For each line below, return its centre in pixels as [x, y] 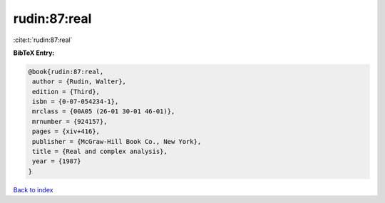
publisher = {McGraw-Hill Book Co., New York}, [117, 141]
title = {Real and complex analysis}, [100, 152]
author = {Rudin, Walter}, [79, 82]
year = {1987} [57, 161]
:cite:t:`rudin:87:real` [43, 40]
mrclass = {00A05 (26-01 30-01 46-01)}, [104, 111]
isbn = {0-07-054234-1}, [76, 102]
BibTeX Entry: [34, 53]
